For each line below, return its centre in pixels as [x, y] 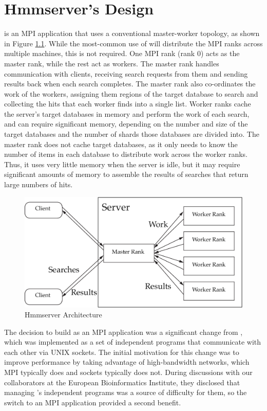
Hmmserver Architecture [63, 315]
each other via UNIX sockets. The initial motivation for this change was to [122, 352]
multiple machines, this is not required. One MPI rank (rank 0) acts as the [122, 53]
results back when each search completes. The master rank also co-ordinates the [130, 84]
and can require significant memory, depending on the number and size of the [126, 124]
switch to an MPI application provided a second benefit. [93, 402]
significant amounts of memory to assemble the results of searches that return [126, 174]
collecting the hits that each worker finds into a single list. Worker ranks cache [128, 104]
